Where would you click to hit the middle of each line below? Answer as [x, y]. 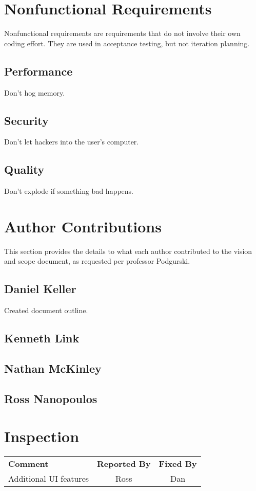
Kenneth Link [42, 338]
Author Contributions [83, 226]
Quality [24, 169]
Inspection [42, 436]
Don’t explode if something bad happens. [69, 191]
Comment [28, 464]
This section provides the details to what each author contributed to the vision [128, 251]
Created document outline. [46, 310]
